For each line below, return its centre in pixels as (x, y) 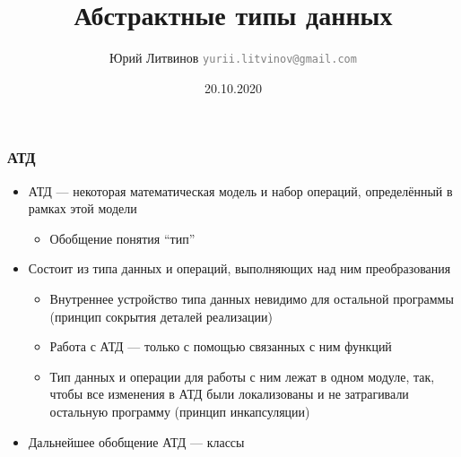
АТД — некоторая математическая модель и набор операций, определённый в (240, 190)
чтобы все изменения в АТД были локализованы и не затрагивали (229, 394)
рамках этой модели (83, 208)
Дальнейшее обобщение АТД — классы (136, 441)
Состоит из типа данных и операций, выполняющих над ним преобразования (239, 268)
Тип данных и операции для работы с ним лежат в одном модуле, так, (242, 376)
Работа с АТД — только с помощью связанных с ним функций (221, 346)
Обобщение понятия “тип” (122, 238)
